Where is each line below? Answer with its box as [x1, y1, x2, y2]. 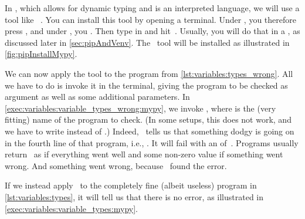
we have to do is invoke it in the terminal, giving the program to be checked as [5, 79, 288, 91]
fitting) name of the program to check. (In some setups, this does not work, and [5, 113, 292, 126]
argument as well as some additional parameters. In [5, 90, 190, 103]
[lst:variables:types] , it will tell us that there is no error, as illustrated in [5, 190, 264, 203]
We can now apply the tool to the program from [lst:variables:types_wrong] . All [5, 67, 293, 79]
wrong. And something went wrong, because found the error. [5, 159, 227, 171]
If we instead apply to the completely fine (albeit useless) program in [5, 179, 257, 191]
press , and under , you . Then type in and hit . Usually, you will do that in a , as [5, 25, 300, 37]
